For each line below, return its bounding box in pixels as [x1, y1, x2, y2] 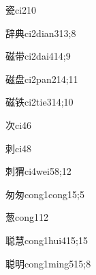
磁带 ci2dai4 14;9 [5, 49, 71, 63]
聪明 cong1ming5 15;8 [5, 256, 91, 270]
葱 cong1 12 [5, 210, 48, 224]
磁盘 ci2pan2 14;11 [5, 71, 78, 86]
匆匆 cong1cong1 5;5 [5, 187, 84, 201]
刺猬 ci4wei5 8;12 [5, 164, 71, 178]
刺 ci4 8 [5, 141, 32, 155]
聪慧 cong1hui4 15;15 [5, 232, 88, 247]
